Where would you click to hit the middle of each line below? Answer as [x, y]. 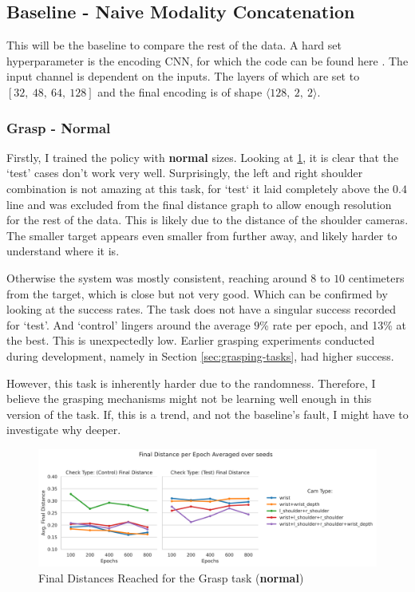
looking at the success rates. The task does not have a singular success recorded [202, 309]
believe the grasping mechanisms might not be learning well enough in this [189, 399]
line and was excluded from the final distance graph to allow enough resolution [199, 204]
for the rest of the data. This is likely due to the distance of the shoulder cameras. [207, 220]
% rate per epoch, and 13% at [333, 324]
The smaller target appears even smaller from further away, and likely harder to [202, 235]
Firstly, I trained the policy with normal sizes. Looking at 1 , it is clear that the [203, 157]
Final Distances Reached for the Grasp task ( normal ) [171, 577]
